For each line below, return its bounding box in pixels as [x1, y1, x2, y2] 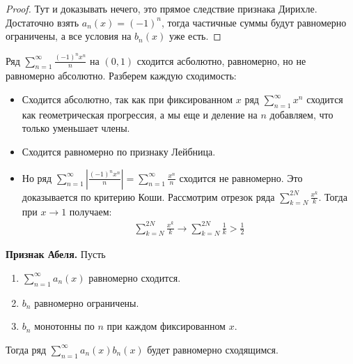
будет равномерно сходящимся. [147, 342, 279, 356]
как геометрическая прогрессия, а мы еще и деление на [22, 107, 258, 121]
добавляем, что [269, 107, 334, 121]
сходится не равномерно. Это [179, 170, 303, 185]
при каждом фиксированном [107, 319, 226, 333]
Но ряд [22, 170, 52, 185]
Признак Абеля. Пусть [6, 247, 106, 261]
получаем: [69, 204, 112, 219]
